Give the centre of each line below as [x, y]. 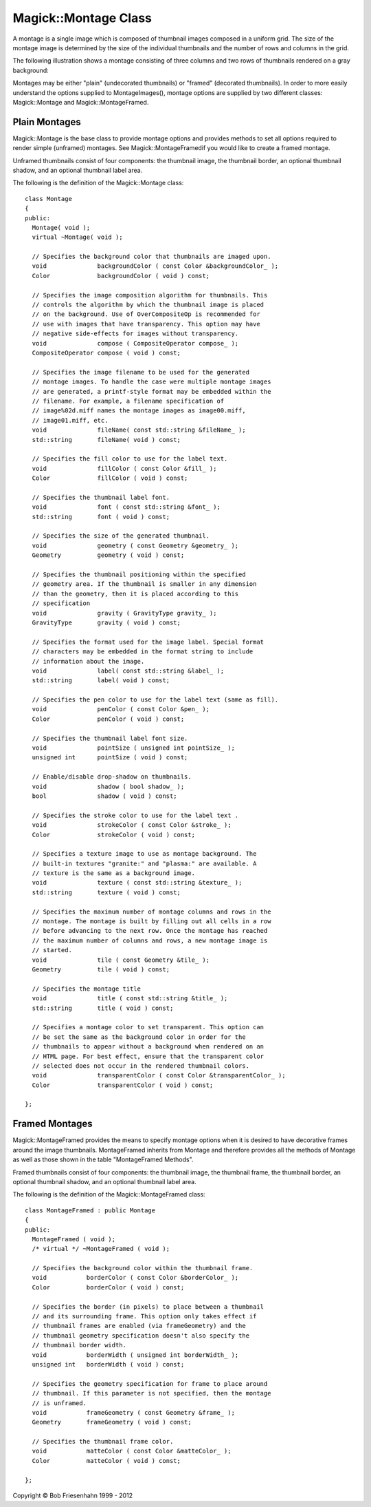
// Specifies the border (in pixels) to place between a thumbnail [148, 1307]
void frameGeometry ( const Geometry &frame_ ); [133, 1412]
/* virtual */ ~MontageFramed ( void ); [101, 1249]
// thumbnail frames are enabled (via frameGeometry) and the [139, 1326]
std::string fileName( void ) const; [106, 440]
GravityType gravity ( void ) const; [106, 622]
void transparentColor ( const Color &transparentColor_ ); [159, 1075]
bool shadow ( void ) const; [105, 796]
